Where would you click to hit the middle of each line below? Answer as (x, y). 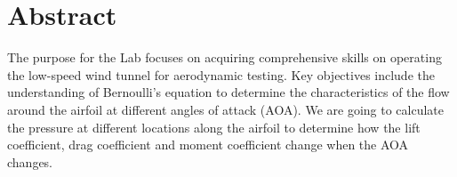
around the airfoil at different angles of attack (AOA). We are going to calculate (226, 109)
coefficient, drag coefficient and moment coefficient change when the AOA (208, 145)
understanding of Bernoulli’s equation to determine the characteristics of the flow (228, 92)
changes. (30, 161)
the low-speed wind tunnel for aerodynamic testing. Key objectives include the (221, 74)
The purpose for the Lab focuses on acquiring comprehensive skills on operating (224, 57)
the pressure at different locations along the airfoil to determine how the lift (214, 127)
